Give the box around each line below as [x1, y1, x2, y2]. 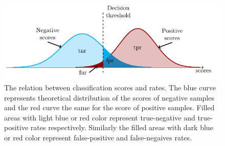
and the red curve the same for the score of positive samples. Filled [4, 102, 215, 113]
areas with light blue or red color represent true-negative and [4, 112, 195, 123]
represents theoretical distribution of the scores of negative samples [4, 92, 214, 103]
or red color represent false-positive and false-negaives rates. [4, 132, 192, 142]
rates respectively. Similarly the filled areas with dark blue [30, 122, 213, 133]
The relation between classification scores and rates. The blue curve [4, 82, 216, 92]
